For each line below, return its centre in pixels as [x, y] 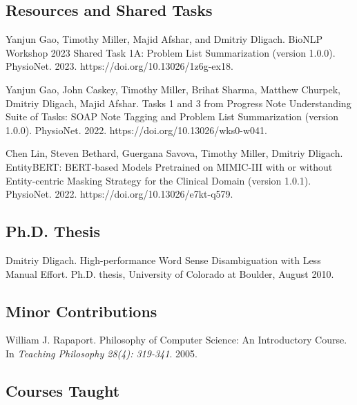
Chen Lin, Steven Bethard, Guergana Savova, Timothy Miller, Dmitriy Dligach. [174, 153]
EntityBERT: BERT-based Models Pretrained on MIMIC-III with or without [169, 166]
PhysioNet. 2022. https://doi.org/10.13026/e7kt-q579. [119, 194]
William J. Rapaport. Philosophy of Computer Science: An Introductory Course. [176, 340]
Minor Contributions [81, 311]
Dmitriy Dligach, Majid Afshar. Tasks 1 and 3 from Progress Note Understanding [178, 103]
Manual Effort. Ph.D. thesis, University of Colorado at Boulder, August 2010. [170, 273]
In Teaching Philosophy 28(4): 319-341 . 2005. [102, 353]
